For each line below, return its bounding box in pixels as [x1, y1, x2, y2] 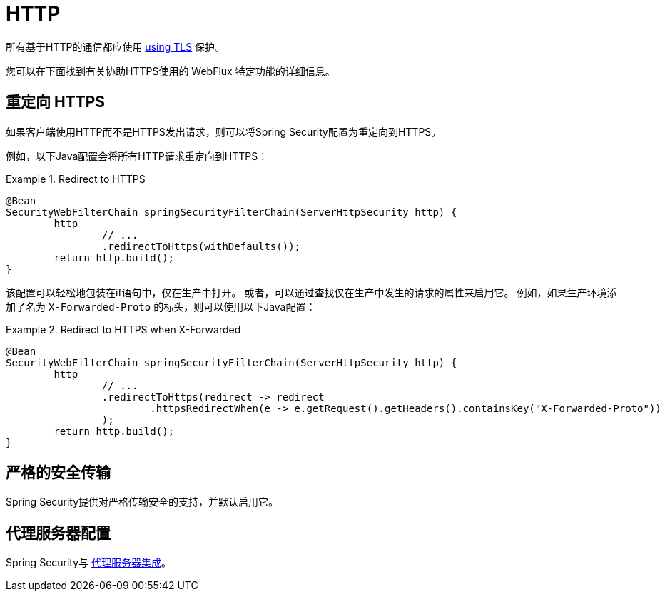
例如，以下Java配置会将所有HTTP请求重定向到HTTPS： [6, 149, 268, 162]
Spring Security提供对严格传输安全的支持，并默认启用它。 [6, 496, 279, 508]
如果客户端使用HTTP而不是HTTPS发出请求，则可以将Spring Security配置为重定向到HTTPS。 [6, 125, 442, 138]
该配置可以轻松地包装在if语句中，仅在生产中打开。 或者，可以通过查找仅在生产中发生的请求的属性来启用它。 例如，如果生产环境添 [6, 286, 617, 298]
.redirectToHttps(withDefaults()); [101, 240, 301, 252]
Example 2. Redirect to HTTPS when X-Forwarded [6, 323, 241, 336]
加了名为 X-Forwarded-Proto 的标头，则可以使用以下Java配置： [6, 300, 316, 313]
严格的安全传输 [6, 463, 111, 482]
